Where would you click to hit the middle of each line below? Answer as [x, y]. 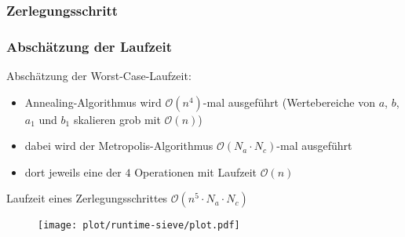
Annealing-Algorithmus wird [93, 102]
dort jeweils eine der [73, 171]
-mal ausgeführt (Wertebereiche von [289, 102]
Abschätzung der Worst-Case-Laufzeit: [99, 76]
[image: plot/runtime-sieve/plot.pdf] [139, 226]
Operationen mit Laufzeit [195, 171]
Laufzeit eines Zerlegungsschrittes [87, 198]
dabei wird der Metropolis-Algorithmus [119, 146]
